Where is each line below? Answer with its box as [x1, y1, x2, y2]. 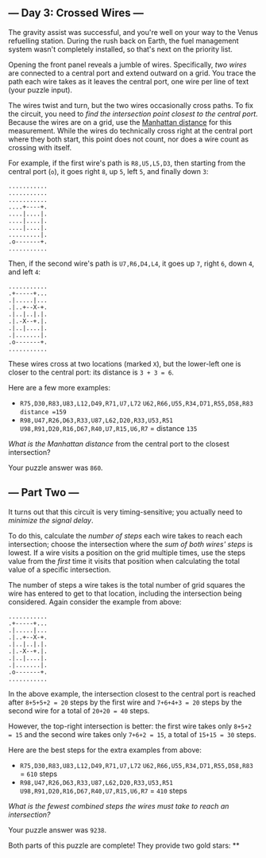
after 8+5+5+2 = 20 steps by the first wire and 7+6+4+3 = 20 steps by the [8, 697, 242, 707]
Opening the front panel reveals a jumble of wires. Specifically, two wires [8, 60, 248, 69]
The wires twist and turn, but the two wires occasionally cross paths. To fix [8, 100, 254, 110]
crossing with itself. [8, 142, 72, 152]
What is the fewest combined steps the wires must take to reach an [8, 801, 229, 810]
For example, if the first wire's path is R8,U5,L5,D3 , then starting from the [8, 158, 246, 168]
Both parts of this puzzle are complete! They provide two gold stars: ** [8, 841, 240, 850]
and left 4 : [8, 266, 41, 277]
